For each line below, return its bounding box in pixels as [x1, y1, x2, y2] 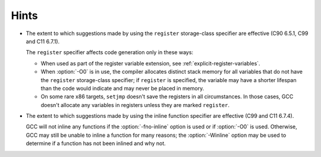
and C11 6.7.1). [26, 37, 60, 45]
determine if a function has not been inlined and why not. [26, 140, 166, 147]
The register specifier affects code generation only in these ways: [26, 49, 193, 56]
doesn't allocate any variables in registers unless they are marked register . [40, 101, 230, 108]
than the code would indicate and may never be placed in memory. [40, 84, 204, 92]
